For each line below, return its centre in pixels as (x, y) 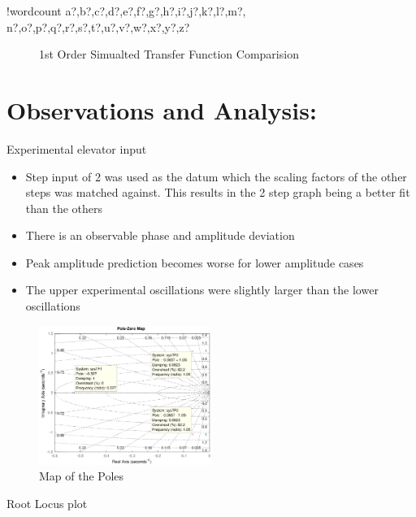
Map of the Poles (82, 476)
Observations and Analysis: (162, 109)
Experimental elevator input (77, 148)
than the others (64, 208)
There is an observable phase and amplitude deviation (160, 235)
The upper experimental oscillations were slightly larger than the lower (202, 290)
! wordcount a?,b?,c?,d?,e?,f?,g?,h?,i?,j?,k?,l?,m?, (126, 11)
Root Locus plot (47, 503)
